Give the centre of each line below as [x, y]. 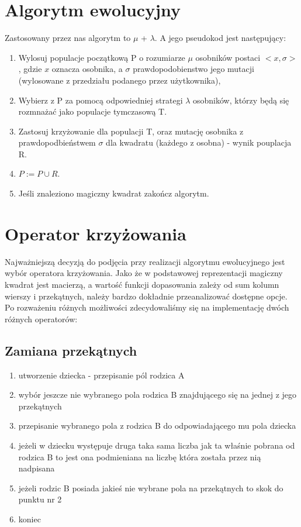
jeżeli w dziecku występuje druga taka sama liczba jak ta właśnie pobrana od [157, 445]
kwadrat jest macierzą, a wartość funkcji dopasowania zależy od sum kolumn [142, 284]
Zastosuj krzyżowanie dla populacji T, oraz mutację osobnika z [131, 131]
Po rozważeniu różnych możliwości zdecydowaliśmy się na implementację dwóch [147, 307]
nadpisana [37, 468]
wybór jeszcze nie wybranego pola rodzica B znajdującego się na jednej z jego [158, 395]
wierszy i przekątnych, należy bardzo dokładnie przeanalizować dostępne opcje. [146, 296]
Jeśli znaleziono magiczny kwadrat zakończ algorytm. [114, 193]
